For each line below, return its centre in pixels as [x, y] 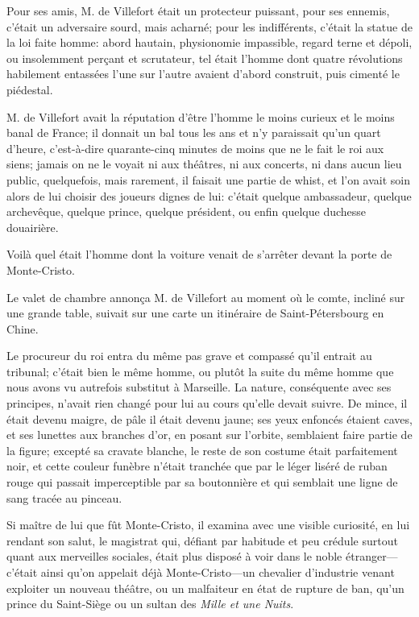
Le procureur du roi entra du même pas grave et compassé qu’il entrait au [189, 356]
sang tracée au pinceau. [64, 497]
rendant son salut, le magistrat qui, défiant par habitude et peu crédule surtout [202, 540]
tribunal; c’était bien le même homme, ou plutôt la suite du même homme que [200, 371]
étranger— [371, 556]
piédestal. [30, 89]
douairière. [33, 227]
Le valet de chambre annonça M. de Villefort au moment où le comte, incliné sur [206, 297]
